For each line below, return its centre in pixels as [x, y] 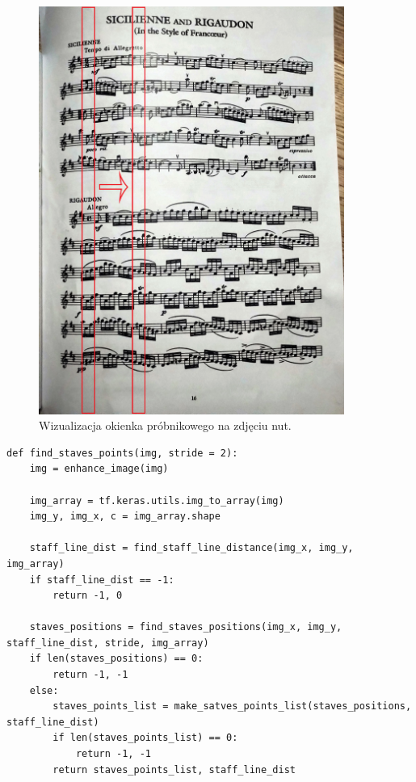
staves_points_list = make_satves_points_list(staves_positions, [232, 706]
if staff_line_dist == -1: [102, 580]
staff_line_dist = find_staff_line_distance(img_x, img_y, [191, 548]
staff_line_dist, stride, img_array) [108, 643]
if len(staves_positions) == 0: [116, 659]
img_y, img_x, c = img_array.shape [125, 517]
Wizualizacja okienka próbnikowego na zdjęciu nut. [165, 425]
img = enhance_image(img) [99, 469]
